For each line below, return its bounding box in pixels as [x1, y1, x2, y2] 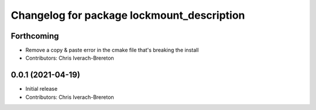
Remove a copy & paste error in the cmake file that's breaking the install [25, 47, 199, 54]
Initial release [25, 85, 58, 92]
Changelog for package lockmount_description [11, 9, 245, 22]
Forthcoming [11, 31, 59, 41]
